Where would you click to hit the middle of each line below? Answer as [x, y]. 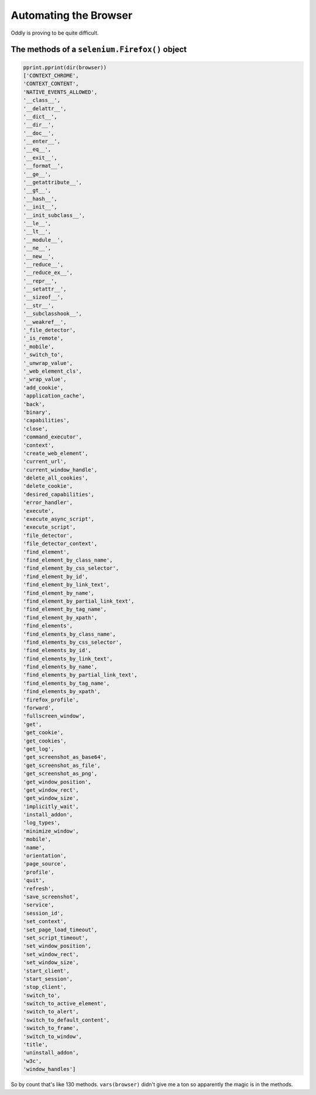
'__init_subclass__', [54, 215]
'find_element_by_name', [59, 593]
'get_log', [39, 749]
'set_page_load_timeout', [60, 930]
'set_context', [45, 922]
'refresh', [39, 888]
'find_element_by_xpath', [60, 617]
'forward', [39, 708]
